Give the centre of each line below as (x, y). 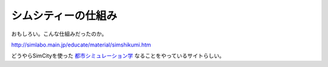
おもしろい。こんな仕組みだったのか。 (59, 34)
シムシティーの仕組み (64, 16)
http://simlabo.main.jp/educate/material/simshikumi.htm (81, 45)
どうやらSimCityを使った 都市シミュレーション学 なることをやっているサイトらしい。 (118, 56)
